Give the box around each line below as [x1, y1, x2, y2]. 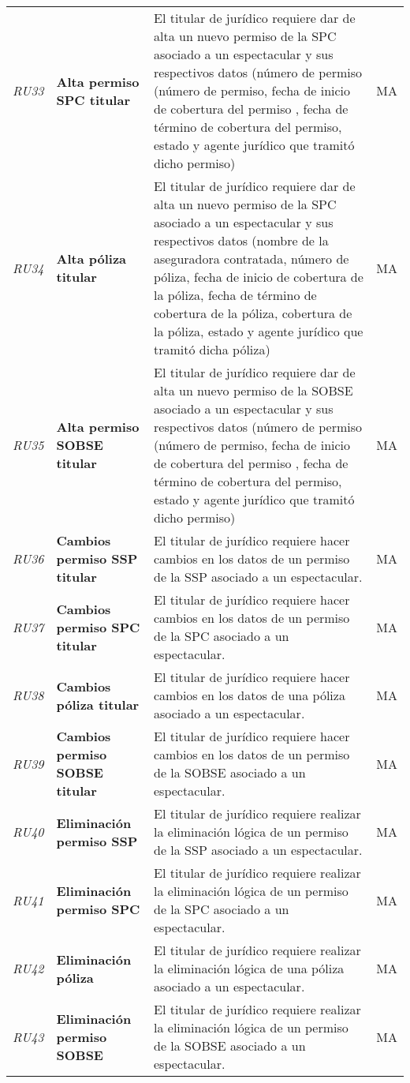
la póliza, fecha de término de [154, 286, 317, 304]
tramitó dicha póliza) [154, 340, 270, 358]
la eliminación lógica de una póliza [154, 959, 345, 977]
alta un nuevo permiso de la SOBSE [154, 381, 353, 399]
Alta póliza [56, 249, 126, 268]
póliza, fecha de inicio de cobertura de [154, 268, 363, 286]
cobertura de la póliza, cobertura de [154, 304, 352, 322]
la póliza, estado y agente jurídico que [154, 322, 363, 340]
